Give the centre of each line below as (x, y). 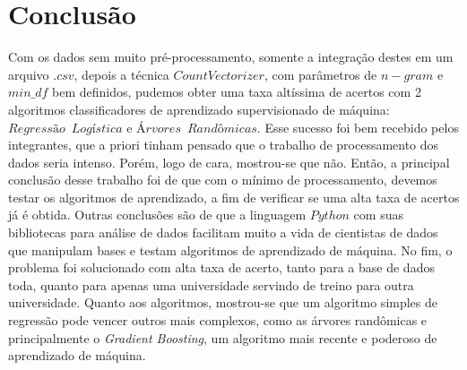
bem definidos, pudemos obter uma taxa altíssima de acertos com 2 (237, 92)
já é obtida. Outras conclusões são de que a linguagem (157, 215)
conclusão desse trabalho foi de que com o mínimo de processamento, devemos (223, 180)
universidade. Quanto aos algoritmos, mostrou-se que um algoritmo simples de (223, 302)
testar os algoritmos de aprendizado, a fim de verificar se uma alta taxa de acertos (234, 197)
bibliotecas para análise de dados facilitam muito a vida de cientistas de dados (223, 232)
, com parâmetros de (320, 74)
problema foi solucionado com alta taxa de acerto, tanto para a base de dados (221, 267)
